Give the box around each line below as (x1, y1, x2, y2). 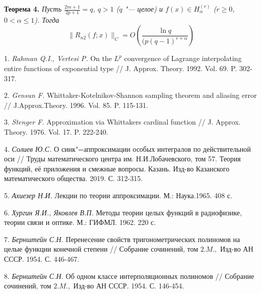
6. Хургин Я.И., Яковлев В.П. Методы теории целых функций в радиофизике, (4, 207, 242, 217)
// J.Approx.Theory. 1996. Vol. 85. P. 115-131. (4, 99, 148, 110)
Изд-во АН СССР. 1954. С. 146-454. (73, 280, 184, 291)
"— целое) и (124, 4, 163, 14)
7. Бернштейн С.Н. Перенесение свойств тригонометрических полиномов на (4, 233, 240, 244)
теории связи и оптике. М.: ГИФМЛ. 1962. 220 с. (4, 217, 156, 227)
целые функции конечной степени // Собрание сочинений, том (4, 244, 199, 254)
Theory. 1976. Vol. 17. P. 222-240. (4, 126, 108, 137)
